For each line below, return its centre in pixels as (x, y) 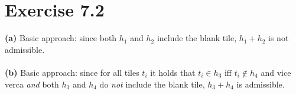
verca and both (32, 84)
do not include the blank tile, (152, 84)
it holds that (173, 72)
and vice (276, 72)
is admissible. (261, 84)
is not (279, 38)
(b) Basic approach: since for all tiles (72, 72)
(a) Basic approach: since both (61, 38)
